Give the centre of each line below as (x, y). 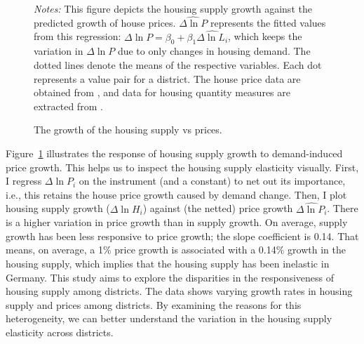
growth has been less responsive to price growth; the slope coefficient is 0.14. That (182, 236)
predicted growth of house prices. (105, 22)
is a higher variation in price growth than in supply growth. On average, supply (177, 222)
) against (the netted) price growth (218, 208)
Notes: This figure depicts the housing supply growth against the (173, 8)
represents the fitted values (268, 22)
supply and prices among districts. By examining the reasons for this (154, 304)
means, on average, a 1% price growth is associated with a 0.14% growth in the (176, 250)
